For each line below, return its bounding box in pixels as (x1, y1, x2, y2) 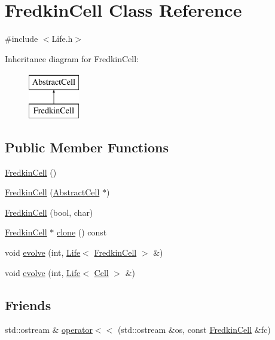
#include (5, 32, 38, 45)
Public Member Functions (5, 137, 169, 156)
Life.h (51, 32, 73, 45)
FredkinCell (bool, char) (5, 206, 93, 218)
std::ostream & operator (5, 323, 93, 336)
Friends (5, 295, 51, 314)
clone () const (57, 226, 107, 238)
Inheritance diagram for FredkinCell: (5, 52, 139, 65)
